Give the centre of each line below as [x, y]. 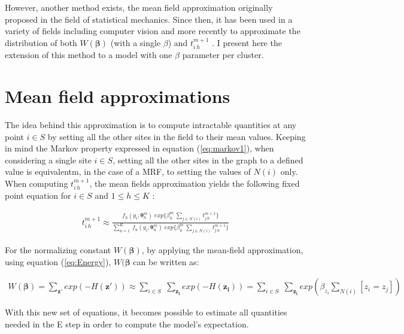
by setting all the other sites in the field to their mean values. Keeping [177, 136]
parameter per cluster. [223, 55]
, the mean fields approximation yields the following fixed [195, 183]
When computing [37, 183]
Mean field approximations [118, 95]
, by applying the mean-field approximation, [222, 250]
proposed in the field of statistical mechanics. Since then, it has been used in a [149, 19]
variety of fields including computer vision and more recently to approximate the [153, 31]
